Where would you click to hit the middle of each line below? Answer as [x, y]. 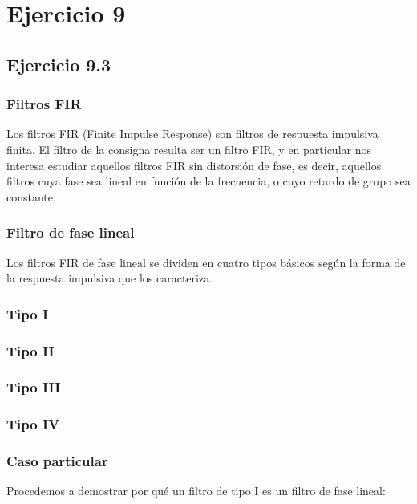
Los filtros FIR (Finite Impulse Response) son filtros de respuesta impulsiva [192, 134]
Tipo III [34, 387]
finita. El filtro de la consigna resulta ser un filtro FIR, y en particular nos [189, 149]
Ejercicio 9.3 [59, 64]
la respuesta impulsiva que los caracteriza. [110, 278]
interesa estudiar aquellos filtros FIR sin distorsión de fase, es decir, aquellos [194, 165]
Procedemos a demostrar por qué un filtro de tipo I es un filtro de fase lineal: [196, 491]
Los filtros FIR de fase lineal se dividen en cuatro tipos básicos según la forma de [206, 262]
